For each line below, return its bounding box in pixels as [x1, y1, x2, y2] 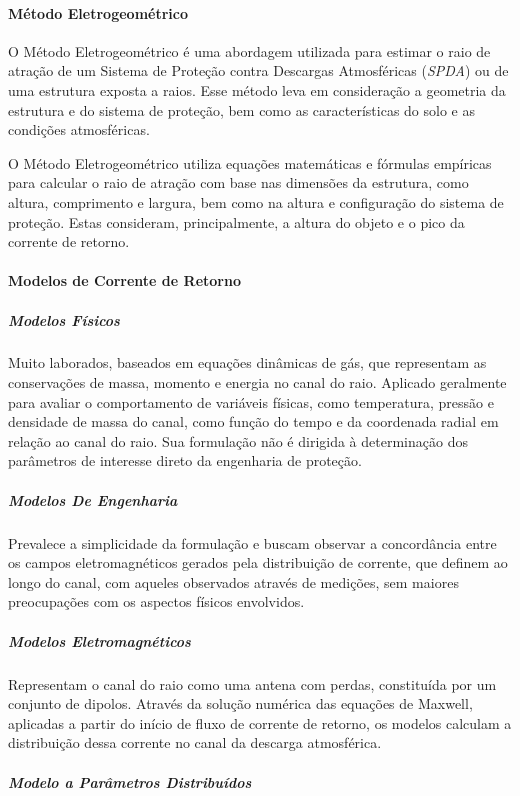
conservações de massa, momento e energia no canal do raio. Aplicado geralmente [8, 372, 507, 393]
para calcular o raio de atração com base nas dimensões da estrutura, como [8, 172, 469, 193]
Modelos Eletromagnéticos [8, 630, 191, 651]
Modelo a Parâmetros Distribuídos [8, 771, 252, 792]
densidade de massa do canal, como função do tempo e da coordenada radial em [8, 411, 499, 432]
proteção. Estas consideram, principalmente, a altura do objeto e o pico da [8, 211, 465, 232]
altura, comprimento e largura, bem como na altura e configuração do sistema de [8, 191, 504, 212]
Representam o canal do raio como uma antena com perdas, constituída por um [8, 673, 497, 694]
